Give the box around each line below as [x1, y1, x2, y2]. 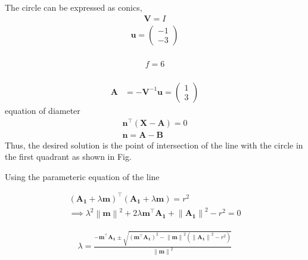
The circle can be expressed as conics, [5, 1, 142, 13]
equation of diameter [5, 104, 80, 116]
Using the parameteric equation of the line [5, 170, 160, 182]
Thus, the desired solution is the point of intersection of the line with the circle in [5, 138, 303, 151]
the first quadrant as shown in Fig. [5, 150, 132, 163]
